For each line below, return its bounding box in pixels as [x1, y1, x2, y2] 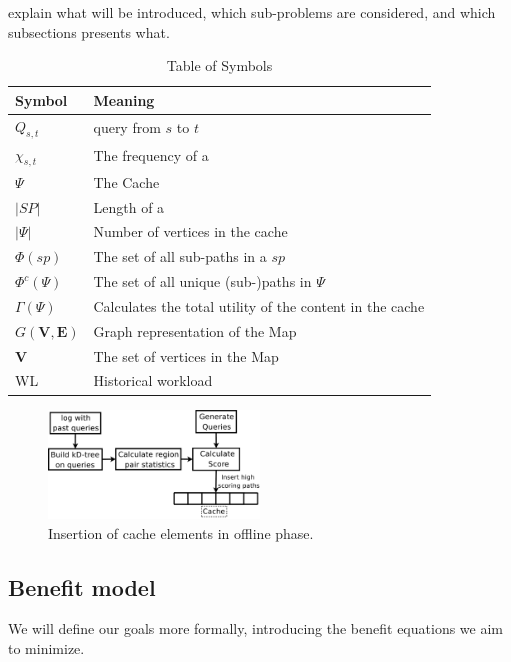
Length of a [93, 196, 165, 217]
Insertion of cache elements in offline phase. [48, 522, 314, 543]
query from [93, 117, 161, 138]
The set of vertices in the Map [93, 345, 279, 366]
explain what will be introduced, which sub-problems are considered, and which [8, 2, 496, 22]
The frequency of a [93, 145, 209, 166]
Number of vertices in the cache [93, 221, 288, 242]
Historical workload [93, 370, 213, 391]
